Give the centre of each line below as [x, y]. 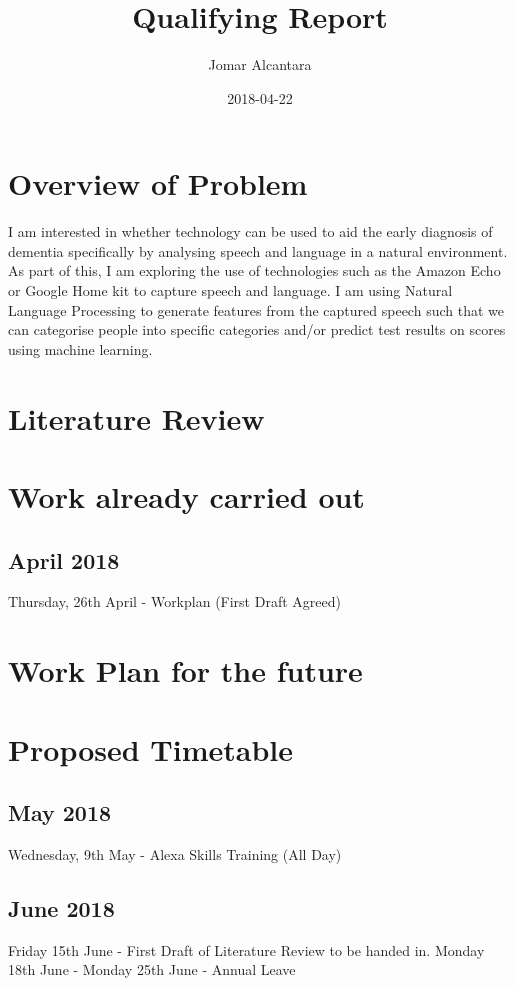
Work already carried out [186, 495]
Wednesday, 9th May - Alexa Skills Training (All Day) [175, 853]
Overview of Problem [158, 183]
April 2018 [64, 559]
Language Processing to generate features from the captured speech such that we [256, 309]
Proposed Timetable [151, 748]
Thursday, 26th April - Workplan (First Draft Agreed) [174, 601]
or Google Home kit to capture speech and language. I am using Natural [230, 290]
